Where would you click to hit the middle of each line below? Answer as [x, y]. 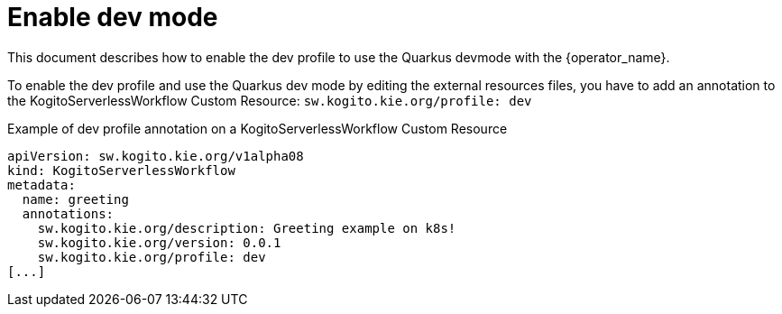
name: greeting [75, 199]
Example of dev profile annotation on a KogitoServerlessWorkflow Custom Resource [258, 128]
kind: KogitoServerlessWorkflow [121, 170]
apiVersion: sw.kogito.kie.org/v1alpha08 [156, 156]
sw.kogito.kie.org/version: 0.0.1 [159, 242]
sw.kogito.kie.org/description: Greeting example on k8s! [247, 228]
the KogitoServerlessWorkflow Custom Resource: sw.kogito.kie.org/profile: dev [270, 100]
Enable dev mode [113, 17]
